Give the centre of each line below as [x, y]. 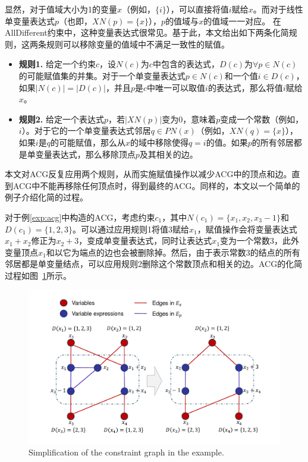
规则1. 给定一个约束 [57, 64]
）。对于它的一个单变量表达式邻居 [86, 131]
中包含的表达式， [186, 64]
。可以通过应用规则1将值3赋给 [131, 229]
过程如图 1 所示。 [38, 275]
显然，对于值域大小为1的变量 [61, 9]
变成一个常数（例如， [262, 119]
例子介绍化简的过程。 [46, 197]
